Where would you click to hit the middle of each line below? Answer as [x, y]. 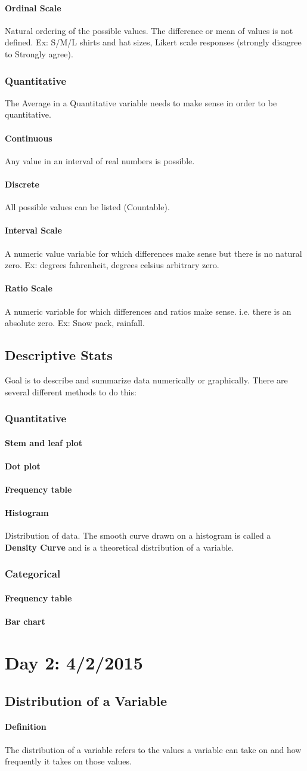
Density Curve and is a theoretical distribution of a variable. [120, 547]
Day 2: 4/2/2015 [74, 662]
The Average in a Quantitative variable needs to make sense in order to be [141, 102]
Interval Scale [33, 230]
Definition [26, 727]
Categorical [33, 574]
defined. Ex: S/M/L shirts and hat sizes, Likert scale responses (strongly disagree [153, 42]
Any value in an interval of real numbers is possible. [100, 160]
